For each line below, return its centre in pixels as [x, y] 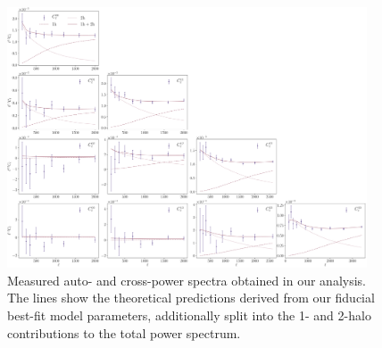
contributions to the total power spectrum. [124, 332]
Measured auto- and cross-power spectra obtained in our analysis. [187, 280]
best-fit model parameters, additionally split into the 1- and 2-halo [189, 315]
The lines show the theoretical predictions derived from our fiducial [191, 298]
